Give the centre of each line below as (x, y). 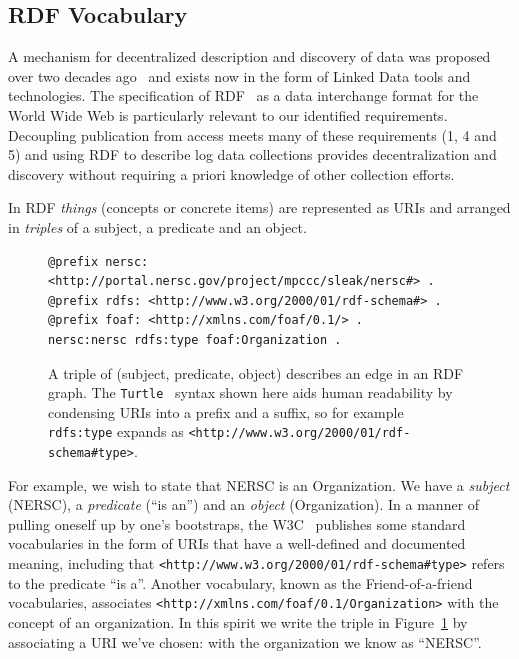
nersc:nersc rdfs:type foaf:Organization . (195, 339)
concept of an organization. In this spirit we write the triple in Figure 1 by (238, 621)
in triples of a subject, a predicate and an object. (157, 226)
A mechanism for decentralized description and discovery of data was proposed (249, 56)
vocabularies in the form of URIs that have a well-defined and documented (237, 543)
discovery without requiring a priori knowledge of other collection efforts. (231, 173)
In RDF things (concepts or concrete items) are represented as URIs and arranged (259, 207)
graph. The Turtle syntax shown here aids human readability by (250, 392)
